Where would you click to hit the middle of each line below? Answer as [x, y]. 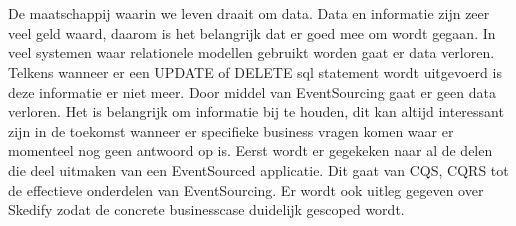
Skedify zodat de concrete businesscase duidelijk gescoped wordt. [206, 209]
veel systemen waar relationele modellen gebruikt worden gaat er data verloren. [251, 52]
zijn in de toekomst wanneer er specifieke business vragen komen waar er [231, 130]
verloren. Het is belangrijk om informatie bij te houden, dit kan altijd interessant [256, 111]
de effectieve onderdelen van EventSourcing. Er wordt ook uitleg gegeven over [246, 189]
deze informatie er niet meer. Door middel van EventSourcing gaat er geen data [252, 91]
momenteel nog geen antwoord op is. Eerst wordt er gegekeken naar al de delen [250, 150]
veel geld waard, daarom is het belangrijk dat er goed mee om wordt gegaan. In [252, 32]
